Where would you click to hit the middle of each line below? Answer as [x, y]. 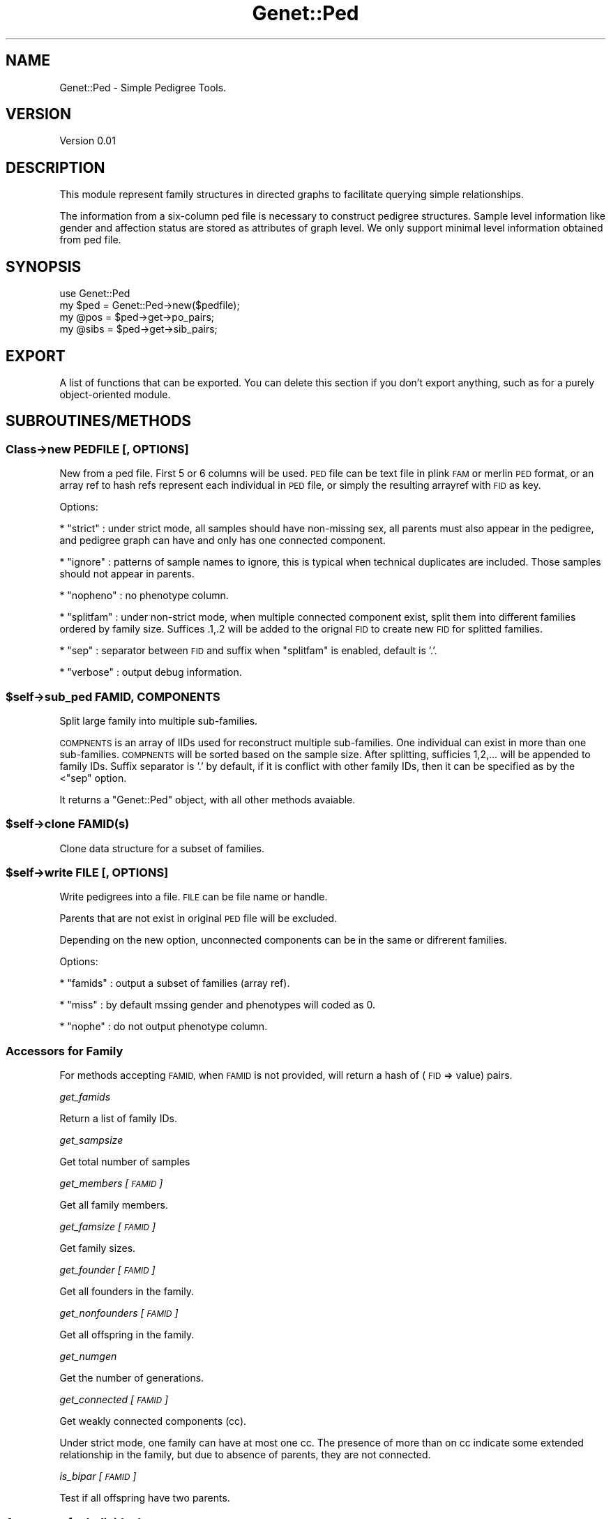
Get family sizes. [98, 1248]
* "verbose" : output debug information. [151, 672]
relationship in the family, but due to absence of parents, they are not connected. [245, 1455]
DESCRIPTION [55, 167]
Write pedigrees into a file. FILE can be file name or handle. [194, 897]
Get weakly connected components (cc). [153, 1421]
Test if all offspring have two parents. [145, 1498]
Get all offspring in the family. [127, 1335]
